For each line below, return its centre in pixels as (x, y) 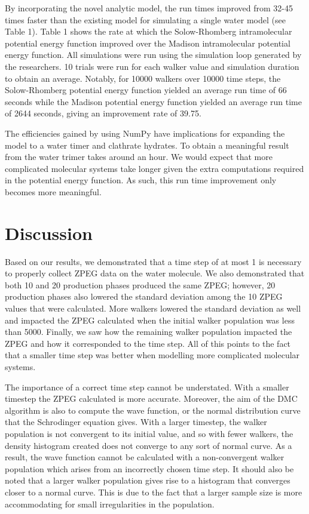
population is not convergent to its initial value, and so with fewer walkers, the (149, 433)
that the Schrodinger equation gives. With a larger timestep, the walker (136, 422)
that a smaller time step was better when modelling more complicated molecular (152, 355)
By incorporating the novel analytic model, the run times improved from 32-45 (149, 8)
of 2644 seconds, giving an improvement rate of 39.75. (103, 113)
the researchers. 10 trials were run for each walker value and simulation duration (152, 66)
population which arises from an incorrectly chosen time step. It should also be (149, 468)
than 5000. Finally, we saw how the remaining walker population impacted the (149, 332)
